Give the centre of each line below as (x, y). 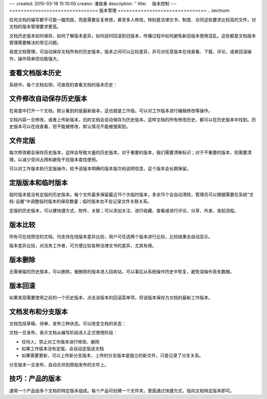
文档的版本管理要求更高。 (35, 27)
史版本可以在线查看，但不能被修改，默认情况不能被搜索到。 (70, 127)
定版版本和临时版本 (38, 182)
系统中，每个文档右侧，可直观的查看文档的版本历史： (63, 85)
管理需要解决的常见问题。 (35, 43)
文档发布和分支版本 (38, 312)
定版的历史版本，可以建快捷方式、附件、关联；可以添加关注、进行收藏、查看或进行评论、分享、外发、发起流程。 (124, 210)
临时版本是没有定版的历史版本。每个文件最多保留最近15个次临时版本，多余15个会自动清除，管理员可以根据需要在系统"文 (132, 194)
